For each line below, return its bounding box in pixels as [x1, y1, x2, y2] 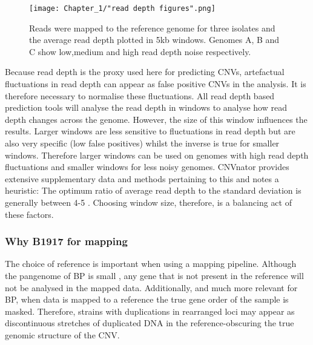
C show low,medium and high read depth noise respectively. [29, 45, 251, 57]
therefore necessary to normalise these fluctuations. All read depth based [5, 89, 275, 102]
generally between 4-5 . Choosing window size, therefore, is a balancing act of [5, 195, 292, 208]
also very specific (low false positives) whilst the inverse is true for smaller [5, 137, 280, 149]
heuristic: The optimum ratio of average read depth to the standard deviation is [5, 184, 301, 197]
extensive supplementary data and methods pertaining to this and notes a [5, 172, 279, 185]
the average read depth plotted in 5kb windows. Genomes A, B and [29, 33, 280, 46]
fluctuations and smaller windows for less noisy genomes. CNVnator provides [5, 160, 289, 173]
